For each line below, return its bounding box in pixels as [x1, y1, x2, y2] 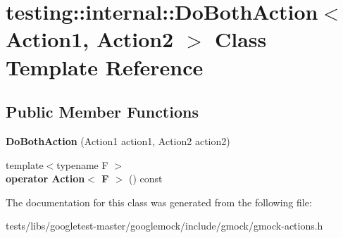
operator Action [6, 171, 85, 186]
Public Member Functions [6, 101, 199, 123]
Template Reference [6, 52, 204, 81]
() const [129, 171, 163, 186]
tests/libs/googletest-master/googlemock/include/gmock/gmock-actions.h [6, 218, 323, 233]
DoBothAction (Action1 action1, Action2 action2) [6, 133, 230, 148]
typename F [56, 157, 108, 172]
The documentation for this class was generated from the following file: [6, 194, 312, 209]
